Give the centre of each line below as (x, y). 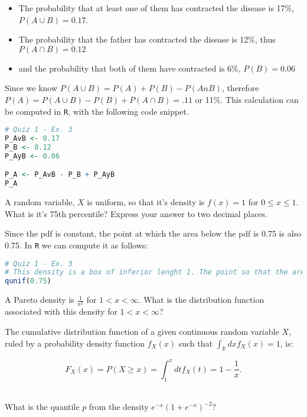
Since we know (31, 88)
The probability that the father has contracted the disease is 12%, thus (147, 39)
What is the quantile (42, 407)
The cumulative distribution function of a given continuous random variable (142, 331)
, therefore (240, 88)
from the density (119, 407)
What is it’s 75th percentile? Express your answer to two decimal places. (136, 213)
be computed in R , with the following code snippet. (97, 111)
